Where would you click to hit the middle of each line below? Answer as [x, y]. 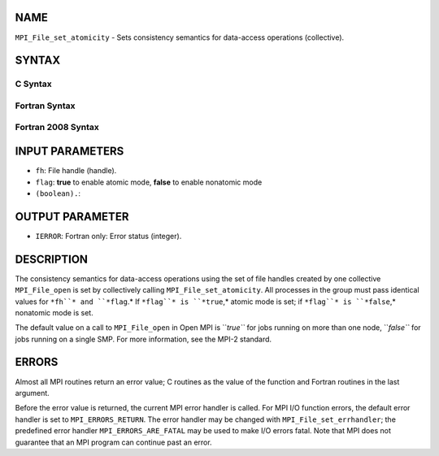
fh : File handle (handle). [76, 171]
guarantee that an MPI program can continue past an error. [113, 442]
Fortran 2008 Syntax [57, 128]
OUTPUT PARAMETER [72, 217]
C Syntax [33, 84]
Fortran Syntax [45, 106]
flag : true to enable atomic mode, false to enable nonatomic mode [149, 182]
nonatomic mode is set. [54, 312]
